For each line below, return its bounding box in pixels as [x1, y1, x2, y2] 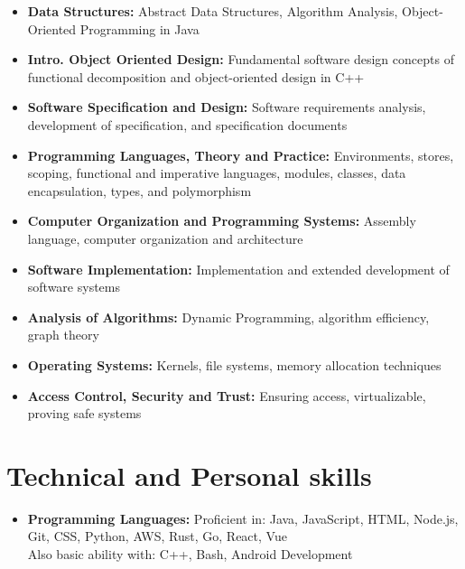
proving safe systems [27, 404, 142, 423]
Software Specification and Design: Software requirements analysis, [27, 98, 426, 117]
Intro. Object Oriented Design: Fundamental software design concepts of [27, 50, 454, 69]
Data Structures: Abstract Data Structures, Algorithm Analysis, [27, 2, 398, 20]
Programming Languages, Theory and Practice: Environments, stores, [27, 145, 454, 164]
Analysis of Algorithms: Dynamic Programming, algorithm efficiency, [27, 307, 430, 326]
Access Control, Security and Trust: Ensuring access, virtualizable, [27, 386, 426, 405]
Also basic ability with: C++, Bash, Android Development [27, 545, 353, 563]
